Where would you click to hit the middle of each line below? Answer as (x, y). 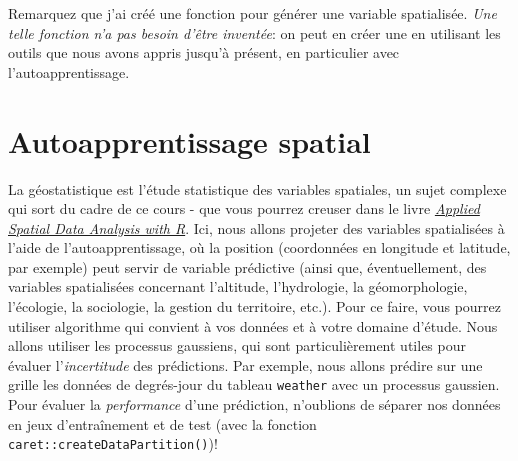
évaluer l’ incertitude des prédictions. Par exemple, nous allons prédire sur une (245, 364)
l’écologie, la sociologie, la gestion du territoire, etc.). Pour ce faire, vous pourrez (255, 306)
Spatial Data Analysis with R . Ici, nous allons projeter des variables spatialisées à (256, 227)
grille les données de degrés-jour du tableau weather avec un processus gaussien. (254, 384)
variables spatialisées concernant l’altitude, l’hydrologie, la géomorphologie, (238, 286)
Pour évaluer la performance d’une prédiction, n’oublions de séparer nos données (254, 404)
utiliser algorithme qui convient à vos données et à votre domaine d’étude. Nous (253, 325)
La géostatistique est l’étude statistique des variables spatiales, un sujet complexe (257, 188)
